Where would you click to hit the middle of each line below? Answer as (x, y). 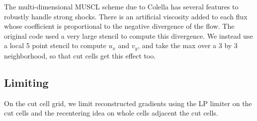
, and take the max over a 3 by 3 (188, 45)
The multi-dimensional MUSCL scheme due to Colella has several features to (121, 6)
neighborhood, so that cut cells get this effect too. (80, 55)
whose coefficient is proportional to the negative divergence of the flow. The (119, 26)
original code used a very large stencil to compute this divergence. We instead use (128, 35)
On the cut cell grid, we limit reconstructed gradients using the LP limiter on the (128, 103)
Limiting (26, 82)
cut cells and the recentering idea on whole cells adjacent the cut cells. (111, 113)
